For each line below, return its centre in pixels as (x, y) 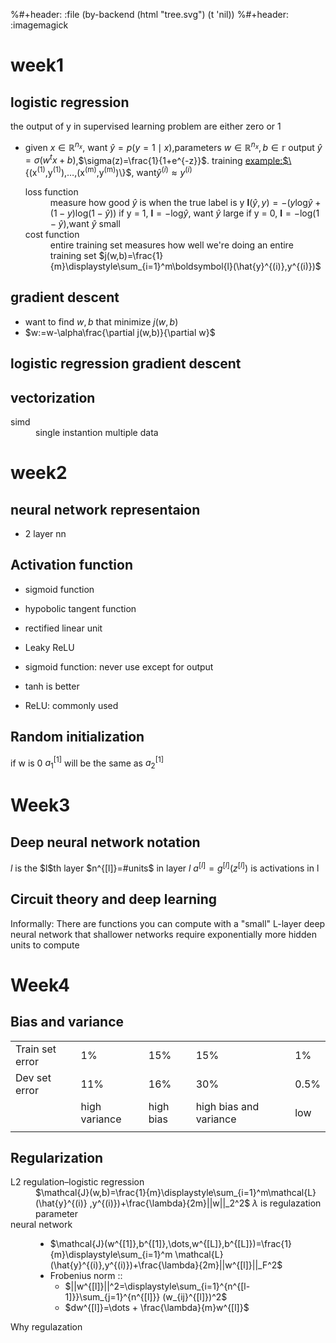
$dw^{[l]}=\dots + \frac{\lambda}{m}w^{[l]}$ (157, 1308)
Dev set (33, 1077)
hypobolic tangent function (80, 608)
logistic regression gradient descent (126, 364)
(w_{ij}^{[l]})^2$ (195, 1297)
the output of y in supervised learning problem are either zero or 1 (146, 126)
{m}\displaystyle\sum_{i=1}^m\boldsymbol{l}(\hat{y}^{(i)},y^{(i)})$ (185, 266)
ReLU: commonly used (71, 705)
